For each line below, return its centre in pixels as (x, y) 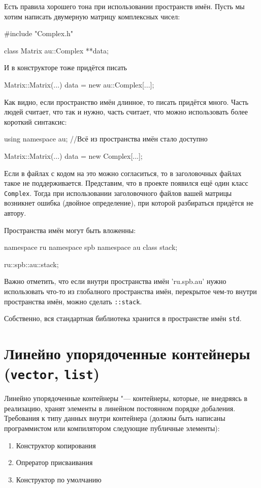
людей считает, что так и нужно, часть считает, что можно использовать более (126, 112)
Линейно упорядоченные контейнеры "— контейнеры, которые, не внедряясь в (126, 398)
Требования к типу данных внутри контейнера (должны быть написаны (115, 418)
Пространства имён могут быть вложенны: (70, 230)
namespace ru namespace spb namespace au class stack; (91, 247)
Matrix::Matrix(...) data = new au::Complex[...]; (79, 84)
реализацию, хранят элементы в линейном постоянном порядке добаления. (120, 408)
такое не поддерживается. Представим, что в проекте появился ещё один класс (126, 183)
